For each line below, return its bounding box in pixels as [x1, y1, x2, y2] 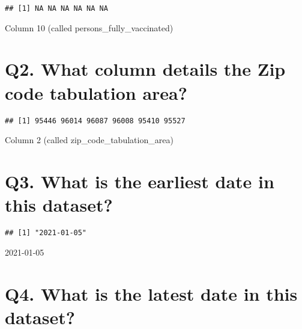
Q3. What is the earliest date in [5, 169, 274, 193]
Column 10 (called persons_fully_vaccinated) [5, 21, 174, 34]
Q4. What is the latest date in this [5, 281, 298, 306]
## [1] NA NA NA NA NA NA [5, 4, 108, 13]
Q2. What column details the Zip [5, 57, 286, 81]
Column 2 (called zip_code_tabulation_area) [5, 134, 174, 146]
